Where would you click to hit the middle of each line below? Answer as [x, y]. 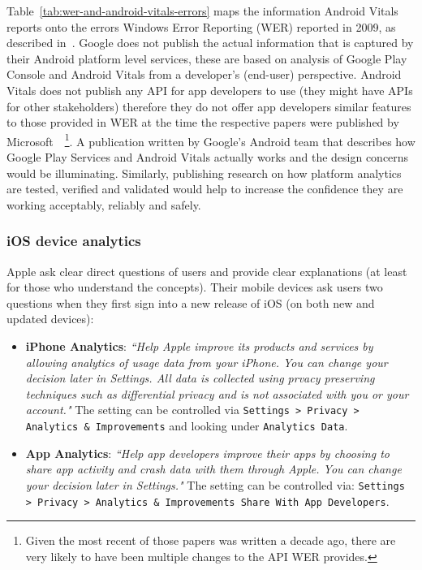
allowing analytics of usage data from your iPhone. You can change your [207, 362]
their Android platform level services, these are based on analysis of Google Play [207, 58]
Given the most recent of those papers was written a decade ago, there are [211, 540]
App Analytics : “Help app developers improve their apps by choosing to [207, 453]
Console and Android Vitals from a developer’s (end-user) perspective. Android [204, 74]
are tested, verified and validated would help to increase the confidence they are [205, 189]
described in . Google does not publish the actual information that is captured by [210, 43]
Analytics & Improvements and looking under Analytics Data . [187, 425]
